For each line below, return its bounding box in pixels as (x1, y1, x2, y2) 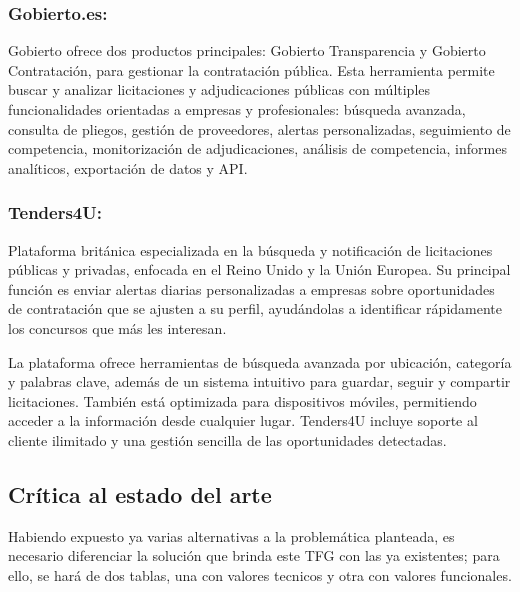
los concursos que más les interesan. (8, 317, 227, 338)
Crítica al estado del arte (8, 478, 272, 509)
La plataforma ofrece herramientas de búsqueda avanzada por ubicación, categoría (8, 351, 512, 372)
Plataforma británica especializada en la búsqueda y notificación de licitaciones (8, 239, 493, 260)
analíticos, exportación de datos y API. (8, 157, 248, 178)
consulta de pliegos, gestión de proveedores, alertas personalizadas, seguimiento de (8, 118, 511, 139)
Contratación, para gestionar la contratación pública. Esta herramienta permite (8, 59, 495, 80)
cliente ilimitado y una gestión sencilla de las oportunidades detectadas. (8, 429, 447, 450)
